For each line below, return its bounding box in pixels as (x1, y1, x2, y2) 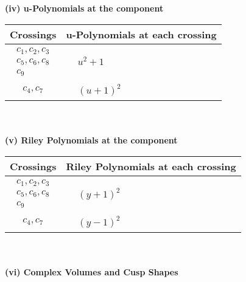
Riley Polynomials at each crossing (66, 159, 236, 173)
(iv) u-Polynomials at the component (5, 2, 164, 14)
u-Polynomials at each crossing (66, 27, 217, 41)
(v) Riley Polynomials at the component (5, 134, 178, 146)
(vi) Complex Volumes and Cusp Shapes (5, 266, 178, 278)
